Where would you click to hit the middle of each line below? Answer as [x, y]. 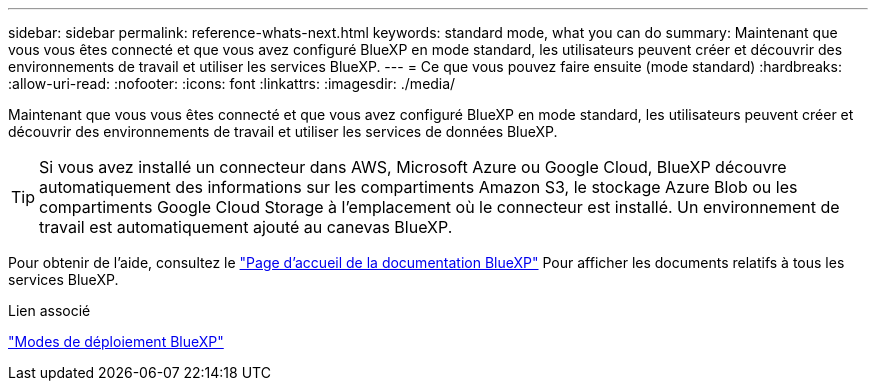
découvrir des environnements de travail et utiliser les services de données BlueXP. [283, 131]
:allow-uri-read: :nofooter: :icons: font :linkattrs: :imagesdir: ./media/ [232, 83]
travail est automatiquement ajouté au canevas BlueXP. [246, 227]
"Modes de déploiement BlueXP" [116, 341]
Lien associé [49, 310]
